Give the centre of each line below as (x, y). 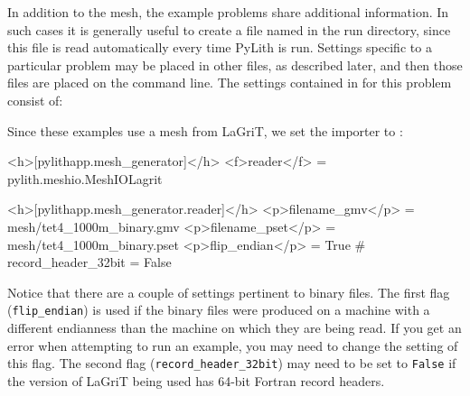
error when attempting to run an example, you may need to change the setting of (233, 345)
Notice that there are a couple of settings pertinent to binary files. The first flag (229, 292)
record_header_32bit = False (89, 262)
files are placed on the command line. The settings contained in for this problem (230, 83)
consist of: (35, 100)
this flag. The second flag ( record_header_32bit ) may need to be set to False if (232, 363)
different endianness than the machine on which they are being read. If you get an (235, 327)
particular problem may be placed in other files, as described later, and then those (235, 64)
